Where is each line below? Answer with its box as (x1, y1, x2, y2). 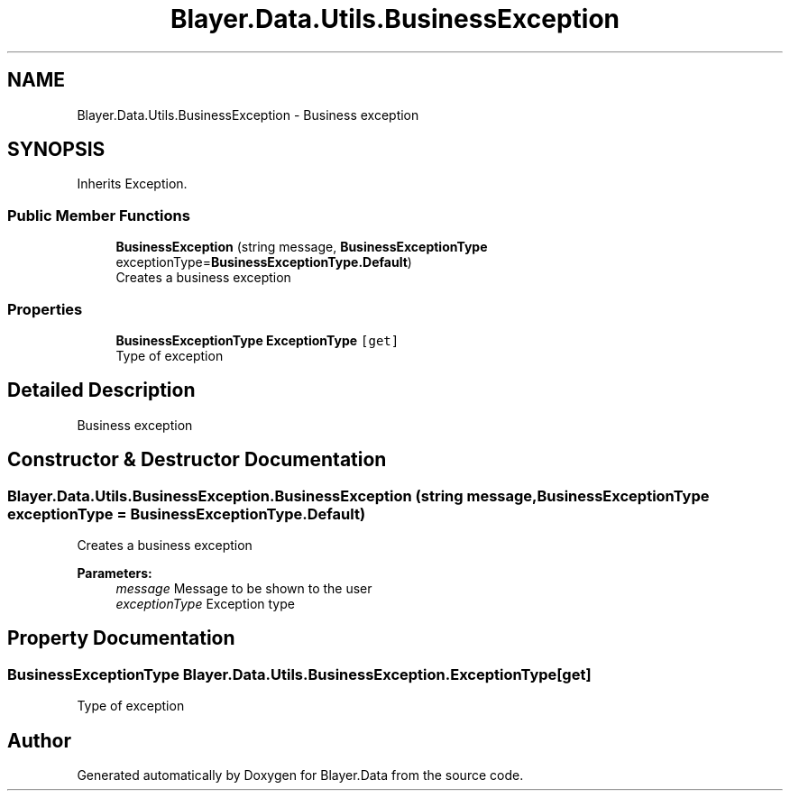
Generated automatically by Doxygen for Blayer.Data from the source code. (77, 767, 524, 784)
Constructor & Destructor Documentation (7, 448, 387, 472)
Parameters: (77, 565, 152, 581)
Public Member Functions (7, 206, 190, 225)
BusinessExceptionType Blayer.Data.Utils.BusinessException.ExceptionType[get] (7, 665, 592, 683)
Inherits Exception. (77, 176, 188, 192)
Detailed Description (7, 379, 196, 402)
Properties (7, 299, 83, 318)
